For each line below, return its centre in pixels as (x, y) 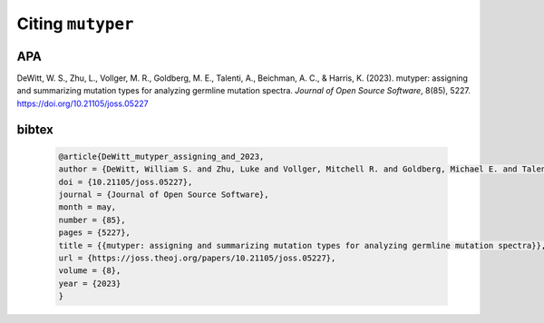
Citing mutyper (75, 24)
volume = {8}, (90, 271)
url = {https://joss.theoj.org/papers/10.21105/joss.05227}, (197, 258)
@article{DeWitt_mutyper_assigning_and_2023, (161, 156)
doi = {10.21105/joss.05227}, (126, 182)
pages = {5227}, (95, 233)
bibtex (35, 129)
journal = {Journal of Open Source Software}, (164, 195)
